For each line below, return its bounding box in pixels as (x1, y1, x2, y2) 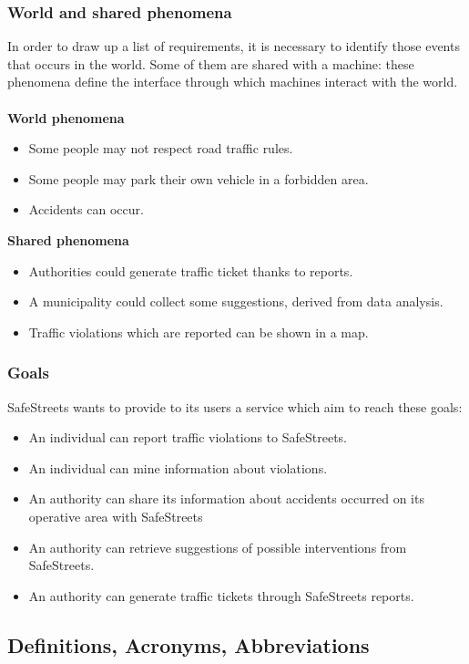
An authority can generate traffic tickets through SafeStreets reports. (28, 586, 414, 605)
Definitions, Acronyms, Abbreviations (7, 630, 370, 659)
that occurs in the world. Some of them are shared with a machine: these (7, 54, 414, 73)
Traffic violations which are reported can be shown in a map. (28, 322, 369, 341)
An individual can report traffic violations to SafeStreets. (28, 428, 347, 447)
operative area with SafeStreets (28, 506, 203, 525)
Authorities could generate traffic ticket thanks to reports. (28, 261, 353, 280)
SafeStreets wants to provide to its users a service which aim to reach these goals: (7, 397, 463, 416)
